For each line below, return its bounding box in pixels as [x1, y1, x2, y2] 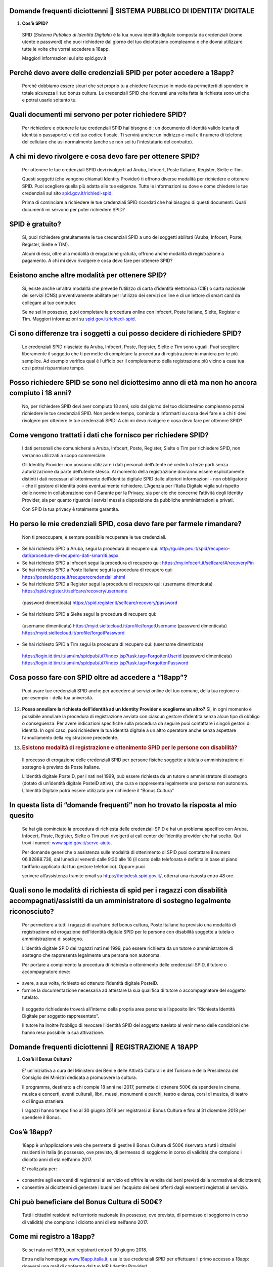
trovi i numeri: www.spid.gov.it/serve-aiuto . [22, 840, 112, 846]
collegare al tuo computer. [22, 300, 77, 306]
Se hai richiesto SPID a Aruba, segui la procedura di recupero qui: [22, 545, 159, 552]
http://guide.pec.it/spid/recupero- [159, 545, 230, 552]
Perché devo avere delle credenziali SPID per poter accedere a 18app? [9, 68, 235, 77]
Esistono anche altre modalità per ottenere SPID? [9, 271, 167, 280]
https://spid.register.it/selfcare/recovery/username [22, 588, 127, 594]
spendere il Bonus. [22, 1114, 61, 1121]
